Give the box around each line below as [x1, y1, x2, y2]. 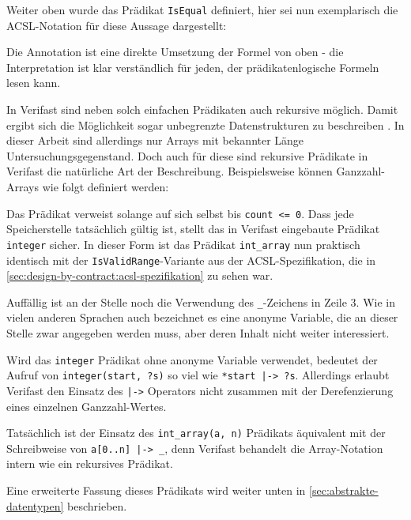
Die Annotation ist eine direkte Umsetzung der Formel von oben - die [6, 43, 344, 60]
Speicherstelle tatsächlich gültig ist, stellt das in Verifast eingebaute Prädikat [6, 220, 380, 237]
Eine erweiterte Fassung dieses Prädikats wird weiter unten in [6, 482, 306, 499]
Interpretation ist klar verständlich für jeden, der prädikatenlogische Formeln [6, 58, 379, 75]
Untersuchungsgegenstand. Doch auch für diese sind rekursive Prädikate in [6, 147, 368, 164]
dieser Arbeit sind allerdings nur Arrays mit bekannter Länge [6, 132, 304, 149]
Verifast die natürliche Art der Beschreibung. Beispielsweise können [6, 163, 333, 179]
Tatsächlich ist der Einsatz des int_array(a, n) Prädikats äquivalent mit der [6, 424, 386, 441]
